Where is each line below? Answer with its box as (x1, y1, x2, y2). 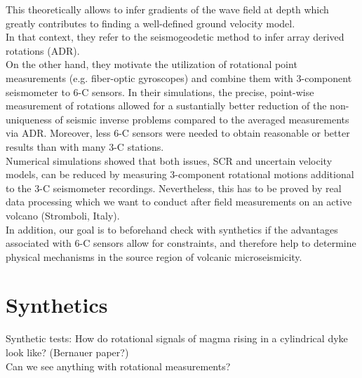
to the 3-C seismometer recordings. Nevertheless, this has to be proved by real (6, 180, 342, 195)
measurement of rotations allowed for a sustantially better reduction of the (6, 98, 327, 113)
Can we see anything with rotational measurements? (6, 358, 231, 373)
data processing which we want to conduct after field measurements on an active (6, 194, 352, 209)
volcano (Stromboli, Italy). (6, 208, 120, 222)
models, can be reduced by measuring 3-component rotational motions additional (6, 167, 354, 182)
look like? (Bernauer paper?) (6, 345, 129, 359)
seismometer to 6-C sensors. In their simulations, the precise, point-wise (6, 84, 314, 99)
